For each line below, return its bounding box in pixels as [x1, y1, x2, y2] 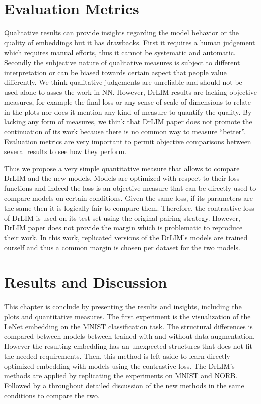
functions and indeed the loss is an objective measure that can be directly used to [4, 183, 256, 193]
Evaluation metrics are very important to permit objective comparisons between [4, 136, 251, 146]
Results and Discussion [4, 272, 167, 292]
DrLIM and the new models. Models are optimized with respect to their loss [4, 173, 240, 183]
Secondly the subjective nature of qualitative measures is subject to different [4, 57, 240, 67]
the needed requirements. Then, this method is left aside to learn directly [4, 350, 230, 361]
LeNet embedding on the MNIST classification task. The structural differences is [4, 321, 253, 331]
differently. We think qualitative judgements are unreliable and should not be [4, 77, 242, 87]
